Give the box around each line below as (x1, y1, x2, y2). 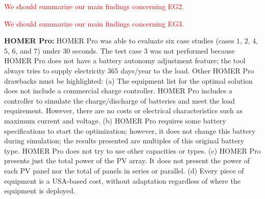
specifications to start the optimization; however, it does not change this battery (4, 125, 256, 136)
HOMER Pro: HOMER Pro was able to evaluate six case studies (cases (4, 35, 234, 46)
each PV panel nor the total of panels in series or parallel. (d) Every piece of (4, 165, 244, 176)
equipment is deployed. (4, 185, 76, 196)
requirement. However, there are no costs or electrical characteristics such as (4, 105, 243, 116)
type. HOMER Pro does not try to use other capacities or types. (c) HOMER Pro (4, 145, 261, 156)
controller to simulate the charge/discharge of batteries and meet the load (4, 95, 235, 106)
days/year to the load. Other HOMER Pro (121, 65, 254, 76)
